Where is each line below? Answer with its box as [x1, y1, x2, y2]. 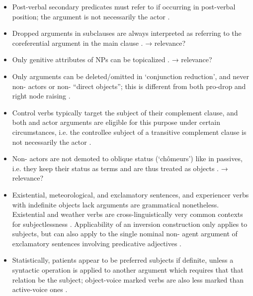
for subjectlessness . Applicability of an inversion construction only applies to [12, 218, 248, 229]
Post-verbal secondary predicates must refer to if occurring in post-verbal [12, 1, 236, 11]
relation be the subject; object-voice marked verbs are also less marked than [12, 274, 244, 285]
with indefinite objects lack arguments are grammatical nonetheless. [12, 199, 219, 209]
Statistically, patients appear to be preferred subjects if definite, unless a [12, 255, 234, 265]
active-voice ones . [12, 284, 68, 295]
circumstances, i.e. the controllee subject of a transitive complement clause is [12, 126, 247, 137]
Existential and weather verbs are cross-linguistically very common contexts [12, 209, 243, 219]
